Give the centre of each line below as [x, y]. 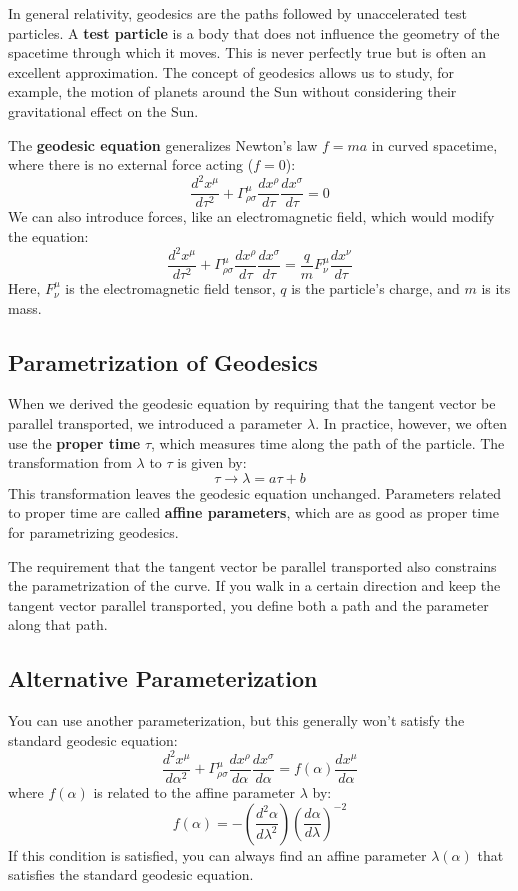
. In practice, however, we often [411, 423]
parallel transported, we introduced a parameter [155, 423]
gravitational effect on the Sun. [103, 110]
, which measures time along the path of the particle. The [328, 442]
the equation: [48, 235]
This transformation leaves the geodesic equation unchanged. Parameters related [255, 492]
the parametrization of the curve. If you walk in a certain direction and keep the [254, 585]
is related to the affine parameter [194, 791]
